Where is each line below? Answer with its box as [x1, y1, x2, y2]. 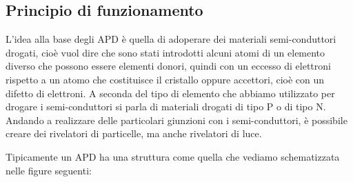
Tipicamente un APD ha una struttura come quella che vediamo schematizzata [6, 149, 340, 163]
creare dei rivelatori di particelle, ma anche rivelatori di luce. [6, 126, 262, 141]
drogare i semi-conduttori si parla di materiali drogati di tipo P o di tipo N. [6, 99, 326, 114]
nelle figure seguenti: [6, 163, 92, 177]
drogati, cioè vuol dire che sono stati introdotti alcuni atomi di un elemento [6, 45, 325, 59]
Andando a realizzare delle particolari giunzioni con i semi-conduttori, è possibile [6, 112, 347, 127]
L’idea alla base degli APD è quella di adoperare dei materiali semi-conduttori [6, 32, 336, 46]
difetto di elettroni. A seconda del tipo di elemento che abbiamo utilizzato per [6, 85, 335, 100]
